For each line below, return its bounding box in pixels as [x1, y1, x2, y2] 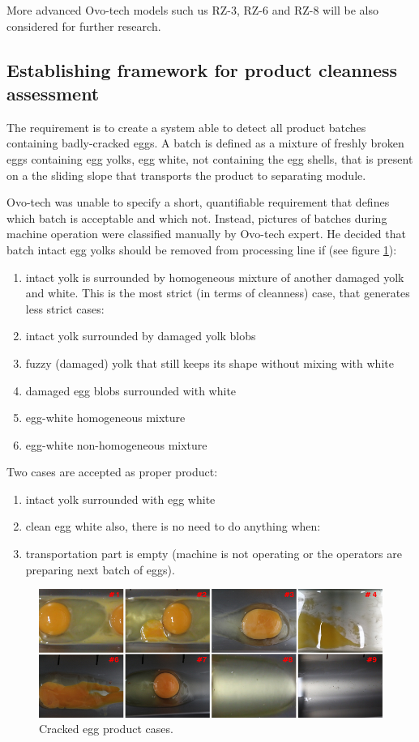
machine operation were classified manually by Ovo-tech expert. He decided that [6, 225, 406, 242]
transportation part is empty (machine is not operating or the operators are [25, 545, 402, 562]
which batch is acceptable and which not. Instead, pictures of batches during [6, 209, 387, 226]
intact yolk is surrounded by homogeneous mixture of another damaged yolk [25, 268, 404, 285]
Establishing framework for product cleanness [6, 57, 398, 82]
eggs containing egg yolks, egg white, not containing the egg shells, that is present [6, 150, 413, 167]
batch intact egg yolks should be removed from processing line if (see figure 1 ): [6, 241, 397, 258]
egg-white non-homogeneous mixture [25, 436, 207, 453]
